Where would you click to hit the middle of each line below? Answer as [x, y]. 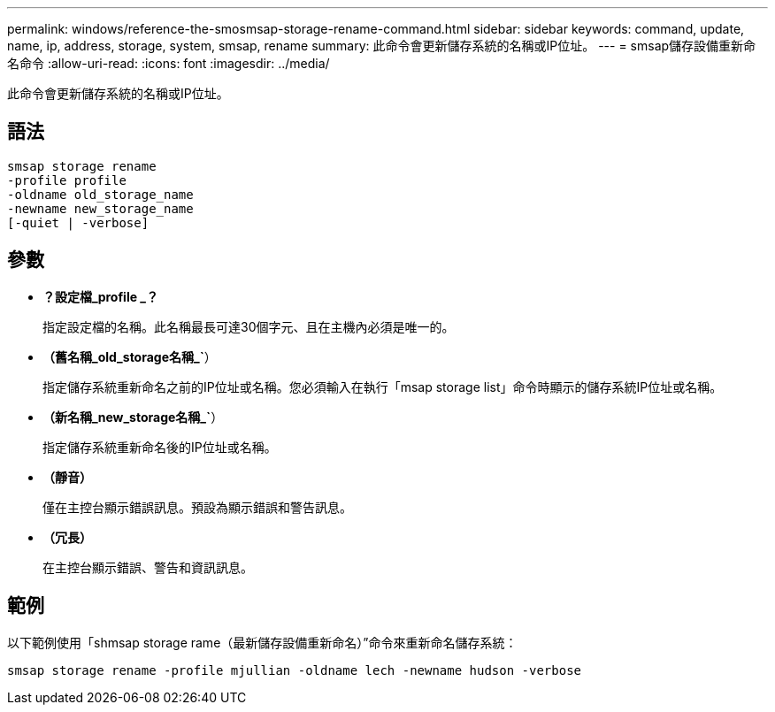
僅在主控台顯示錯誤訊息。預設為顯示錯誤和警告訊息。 [197, 507]
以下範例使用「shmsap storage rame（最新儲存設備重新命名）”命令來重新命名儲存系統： [262, 642]
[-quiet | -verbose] [78, 222]
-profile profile [67, 180]
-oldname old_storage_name [100, 194]
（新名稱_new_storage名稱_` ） [133, 417]
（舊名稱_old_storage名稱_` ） [130, 356]
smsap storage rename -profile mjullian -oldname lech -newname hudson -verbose [295, 670]
